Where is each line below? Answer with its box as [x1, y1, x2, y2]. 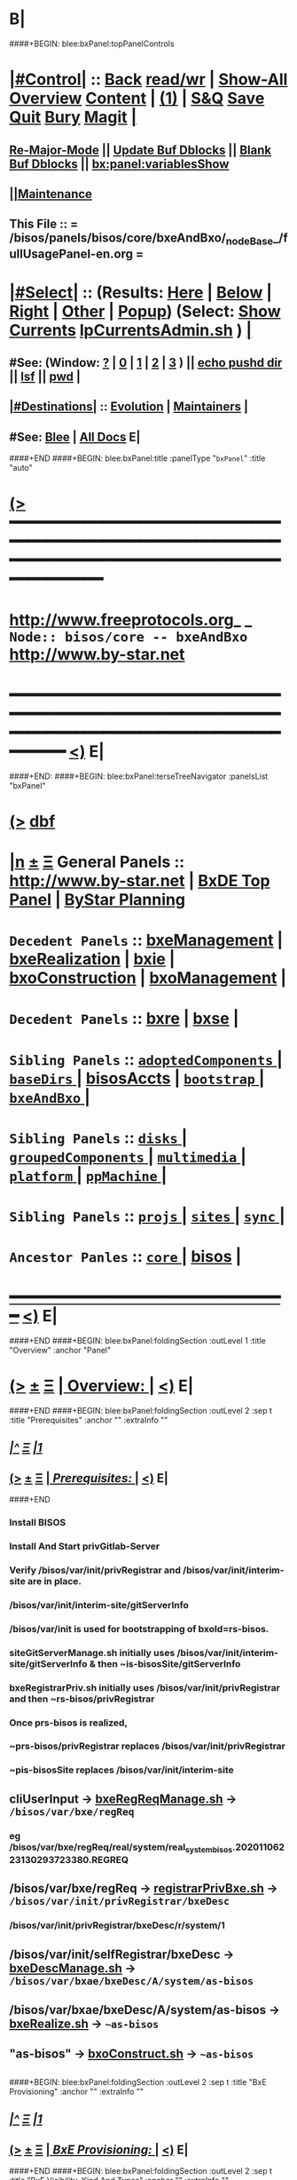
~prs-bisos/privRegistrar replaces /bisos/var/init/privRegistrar [9, 1740, 286, 1753]
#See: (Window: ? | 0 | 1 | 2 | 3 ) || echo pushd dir [9, 355, 283, 370]
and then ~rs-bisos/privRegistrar [9, 1692, 155, 1705]
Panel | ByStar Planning [9, 889, 186, 909]
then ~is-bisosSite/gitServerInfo [97, 1657, 241, 1669]
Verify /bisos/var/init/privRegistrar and [9, 1564, 182, 1576]
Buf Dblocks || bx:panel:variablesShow [9, 156, 230, 171]
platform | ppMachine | [9, 1165, 168, 1185]
